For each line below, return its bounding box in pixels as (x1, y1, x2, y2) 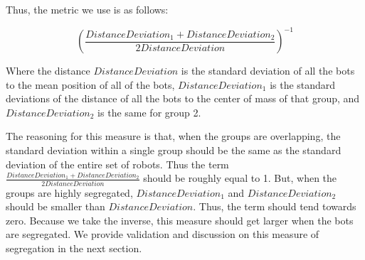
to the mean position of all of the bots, (6, 77, 175, 92)
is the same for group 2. (97, 104, 201, 119)
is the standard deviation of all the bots (181, 63, 355, 78)
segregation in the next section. (6, 240, 142, 255)
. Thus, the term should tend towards (193, 199, 356, 214)
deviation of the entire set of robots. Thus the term (6, 156, 229, 171)
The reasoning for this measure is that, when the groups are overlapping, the (6, 129, 341, 143)
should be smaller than (6, 199, 105, 214)
